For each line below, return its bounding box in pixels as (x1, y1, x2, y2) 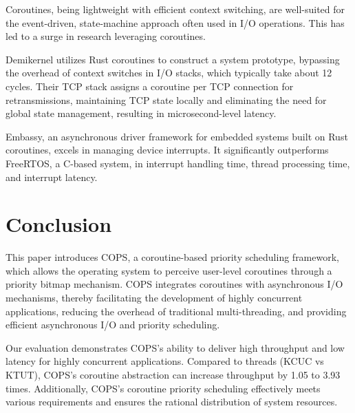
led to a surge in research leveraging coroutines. (6, 29, 206, 43)
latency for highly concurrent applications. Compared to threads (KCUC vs (6, 354, 324, 368)
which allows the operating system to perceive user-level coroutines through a (6, 263, 332, 277)
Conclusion (6, 210, 112, 238)
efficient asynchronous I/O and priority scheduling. (6, 317, 220, 332)
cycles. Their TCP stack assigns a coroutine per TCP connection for (6, 78, 294, 93)
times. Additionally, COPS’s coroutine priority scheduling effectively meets (6, 381, 321, 395)
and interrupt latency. (6, 169, 98, 184)
